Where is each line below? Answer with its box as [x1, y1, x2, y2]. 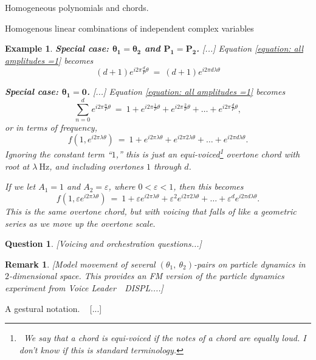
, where [108, 180, 136, 193]
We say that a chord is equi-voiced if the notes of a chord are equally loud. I [23, 331, 306, 344]
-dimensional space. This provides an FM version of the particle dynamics [9, 269, 284, 282]
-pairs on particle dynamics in [194, 257, 306, 270]
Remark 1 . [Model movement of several [5, 257, 156, 270]
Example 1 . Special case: [5, 42, 109, 55]
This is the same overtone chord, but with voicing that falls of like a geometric [5, 205, 297, 218]
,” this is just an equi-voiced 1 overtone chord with [115, 146, 300, 161]
